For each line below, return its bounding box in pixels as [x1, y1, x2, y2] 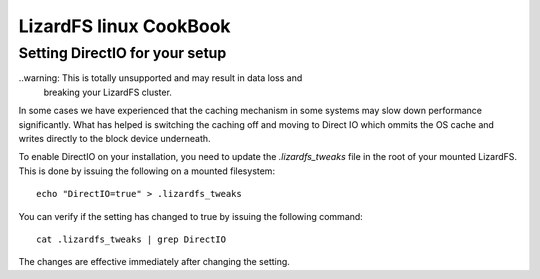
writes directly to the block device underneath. [18, 132, 211, 144]
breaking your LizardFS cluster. [43, 86, 172, 98]
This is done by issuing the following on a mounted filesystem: [18, 165, 275, 177]
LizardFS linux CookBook [18, 15, 231, 37]
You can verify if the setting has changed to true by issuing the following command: [18, 210, 364, 222]
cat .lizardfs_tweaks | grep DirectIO [36, 233, 227, 245]
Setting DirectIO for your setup [18, 44, 227, 62]
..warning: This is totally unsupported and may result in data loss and [18, 72, 303, 84]
